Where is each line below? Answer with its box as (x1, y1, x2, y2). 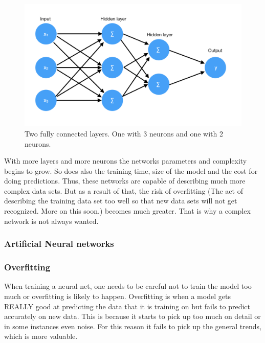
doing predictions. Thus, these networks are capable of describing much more (4, 175, 246, 186)
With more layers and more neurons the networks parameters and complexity (4, 155, 247, 166)
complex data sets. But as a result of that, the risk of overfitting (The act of (4, 185, 243, 196)
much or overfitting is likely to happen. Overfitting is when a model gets (4, 290, 231, 301)
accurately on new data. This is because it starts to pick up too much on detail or (4, 311, 261, 322)
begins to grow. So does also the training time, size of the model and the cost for (4, 165, 258, 176)
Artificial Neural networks (4, 237, 114, 250)
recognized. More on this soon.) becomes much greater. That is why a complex (4, 205, 251, 216)
